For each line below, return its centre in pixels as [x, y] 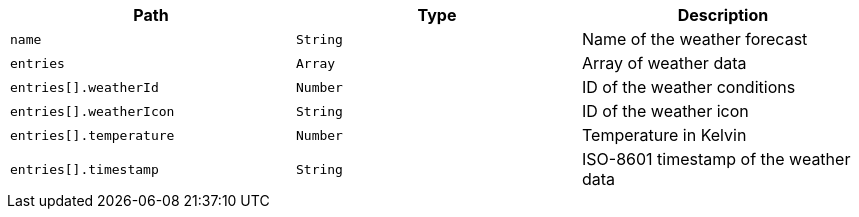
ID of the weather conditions [688, 87]
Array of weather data [664, 63]
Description [723, 15]
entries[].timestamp [84, 169]
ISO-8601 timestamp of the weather [716, 159]
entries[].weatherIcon [92, 111]
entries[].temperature [92, 135]
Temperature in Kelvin [664, 135]
